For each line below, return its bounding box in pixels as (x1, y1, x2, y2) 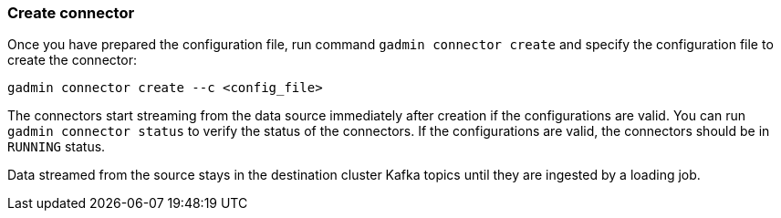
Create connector (7, 4, 135, 22)
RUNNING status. (7, 139, 106, 155)
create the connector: (7, 52, 137, 68)
